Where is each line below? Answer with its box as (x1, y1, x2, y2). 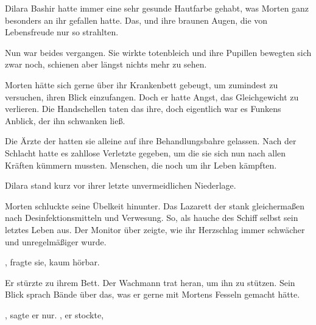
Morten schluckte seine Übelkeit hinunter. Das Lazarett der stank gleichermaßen (5, 199, 305, 212)
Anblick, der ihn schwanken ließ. (5, 114, 125, 127)
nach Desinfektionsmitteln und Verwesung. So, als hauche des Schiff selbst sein (5, 211, 298, 224)
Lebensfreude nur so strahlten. (5, 26, 119, 38)
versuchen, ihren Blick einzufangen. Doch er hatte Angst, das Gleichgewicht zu (5, 90, 299, 103)
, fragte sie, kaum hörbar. (5, 256, 100, 268)
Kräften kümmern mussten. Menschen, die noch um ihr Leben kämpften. (5, 158, 277, 171)
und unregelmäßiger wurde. (5, 235, 107, 248)
